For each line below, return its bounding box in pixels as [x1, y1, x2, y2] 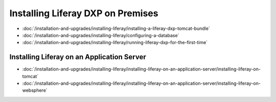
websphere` [22, 87, 48, 93]
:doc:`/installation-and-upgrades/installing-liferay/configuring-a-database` [22, 32, 179, 38]
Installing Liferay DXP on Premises [9, 8, 158, 19]
